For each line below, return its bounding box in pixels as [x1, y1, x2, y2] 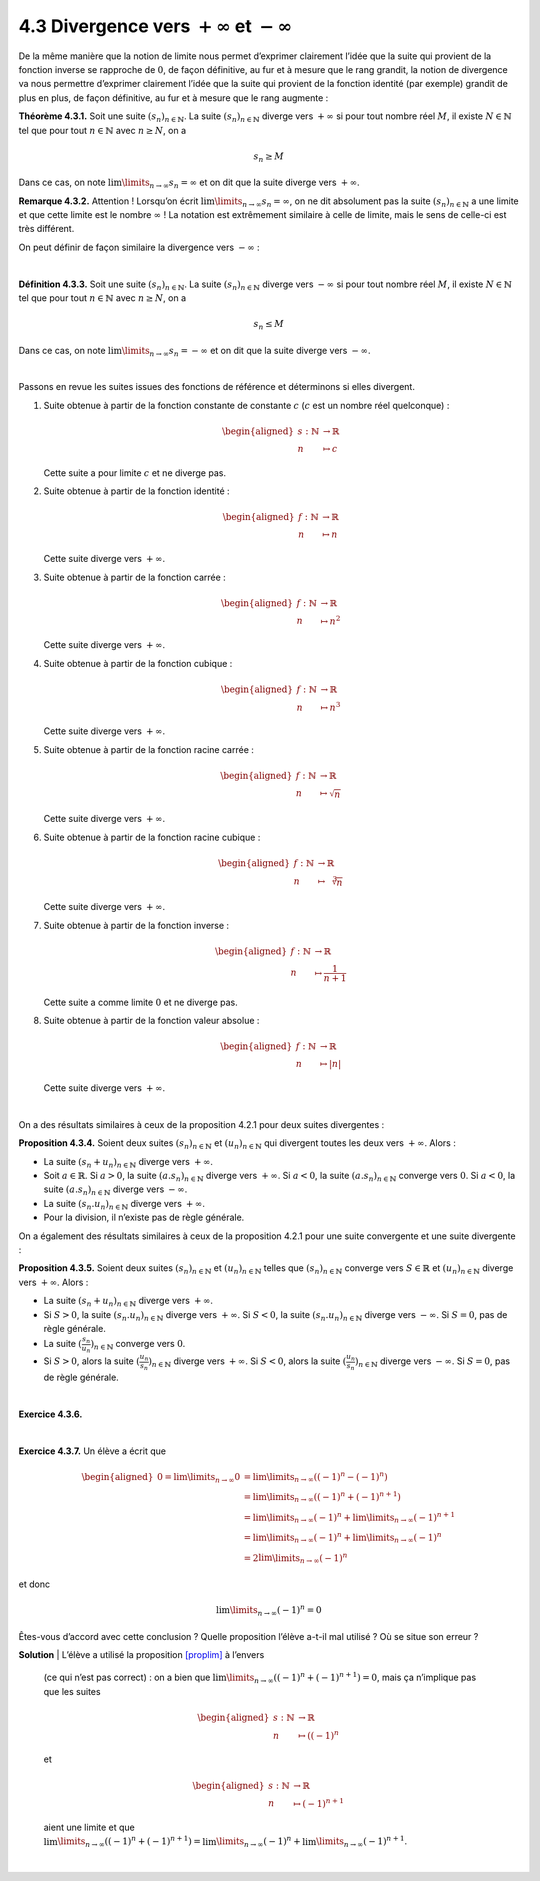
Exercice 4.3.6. [18, 1408, 83, 1420]
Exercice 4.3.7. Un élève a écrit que [18, 1445, 167, 1457]
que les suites [43, 1685, 101, 1697]
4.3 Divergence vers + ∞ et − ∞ [18, 15, 293, 37]
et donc [18, 1578, 50, 1590]
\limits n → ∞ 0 [186, 1471, 241, 1485]
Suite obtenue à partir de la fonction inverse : [43, 919, 230, 931]
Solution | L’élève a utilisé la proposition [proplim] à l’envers [18, 1649, 265, 1660]
